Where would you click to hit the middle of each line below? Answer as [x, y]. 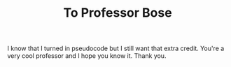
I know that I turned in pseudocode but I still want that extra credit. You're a [116, 49]
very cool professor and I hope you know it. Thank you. [87, 56]
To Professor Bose [118, 13]
